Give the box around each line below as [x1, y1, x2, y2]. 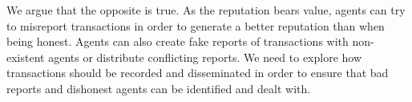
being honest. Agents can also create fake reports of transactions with [6, 33, 349, 50]
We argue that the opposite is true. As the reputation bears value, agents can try [6, 2, 406, 18]
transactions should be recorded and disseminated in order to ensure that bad [6, 64, 389, 81]
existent [6, 48, 45, 65]
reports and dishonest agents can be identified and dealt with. [6, 80, 311, 96]
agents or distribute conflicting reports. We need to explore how [48, 48, 362, 65]
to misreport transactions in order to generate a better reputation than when [6, 17, 385, 34]
